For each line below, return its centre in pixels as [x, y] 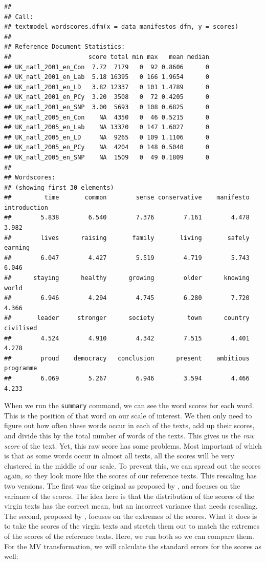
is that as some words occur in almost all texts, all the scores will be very [119, 456]
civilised [21, 328]
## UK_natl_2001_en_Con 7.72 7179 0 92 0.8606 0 [107, 67]
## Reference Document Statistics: [65, 47]
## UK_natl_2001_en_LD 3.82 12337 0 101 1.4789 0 [107, 87]
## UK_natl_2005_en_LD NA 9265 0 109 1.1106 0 [107, 137]
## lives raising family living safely [127, 238]
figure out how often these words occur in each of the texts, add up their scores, [129, 425]
